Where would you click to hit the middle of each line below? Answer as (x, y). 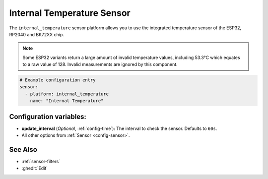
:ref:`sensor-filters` (41, 162)
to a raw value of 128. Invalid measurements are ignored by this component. (100, 64)
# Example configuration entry (58, 80)
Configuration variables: (48, 117)
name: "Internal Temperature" (67, 101)
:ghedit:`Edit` (35, 168)
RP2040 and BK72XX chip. (37, 34)
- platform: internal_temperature (67, 94)
